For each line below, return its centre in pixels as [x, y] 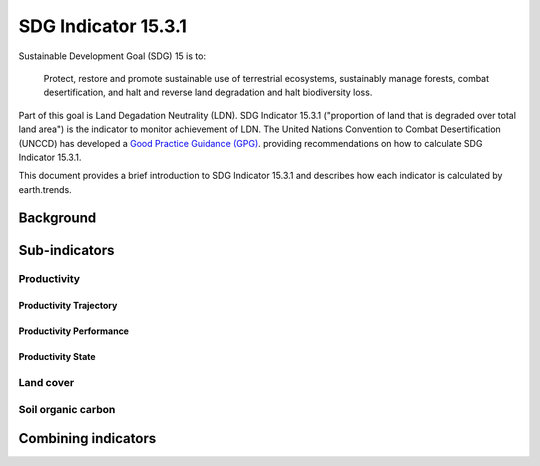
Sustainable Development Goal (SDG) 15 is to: [112, 56]
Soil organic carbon [67, 409]
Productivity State [57, 357]
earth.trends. [45, 189]
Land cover [46, 383]
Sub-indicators [66, 250]
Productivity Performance [74, 331]
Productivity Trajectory [68, 306]
